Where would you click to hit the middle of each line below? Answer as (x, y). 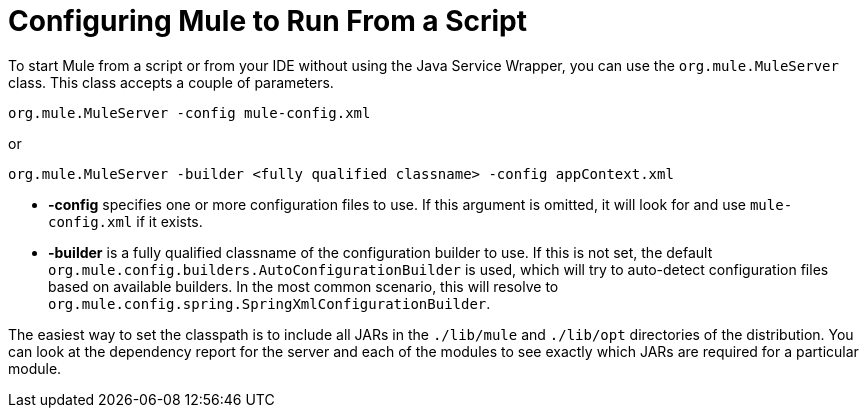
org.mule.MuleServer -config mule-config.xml (189, 112)
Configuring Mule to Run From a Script (268, 21)
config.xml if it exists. (125, 221)
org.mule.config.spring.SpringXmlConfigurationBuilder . (269, 303)
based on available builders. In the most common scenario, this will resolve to (303, 286)
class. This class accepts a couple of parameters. (171, 82)
